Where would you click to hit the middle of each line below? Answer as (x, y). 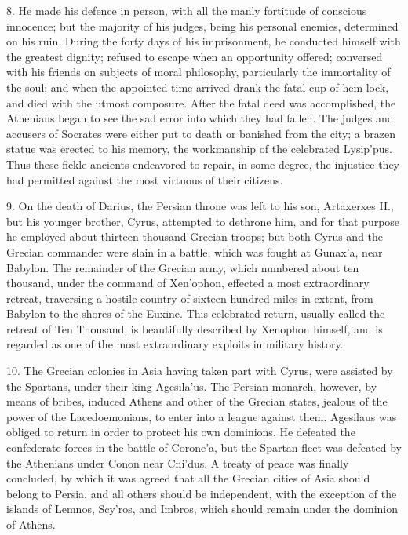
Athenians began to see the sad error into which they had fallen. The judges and (200, 118)
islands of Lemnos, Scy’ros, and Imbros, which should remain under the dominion (202, 509)
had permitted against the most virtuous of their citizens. (145, 179)
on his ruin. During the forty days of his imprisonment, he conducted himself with (204, 41)
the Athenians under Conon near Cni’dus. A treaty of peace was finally (178, 462)
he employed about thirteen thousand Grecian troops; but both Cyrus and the (195, 237)
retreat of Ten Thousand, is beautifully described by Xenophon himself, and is (195, 328)
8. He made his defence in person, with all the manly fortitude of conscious (187, 10)
